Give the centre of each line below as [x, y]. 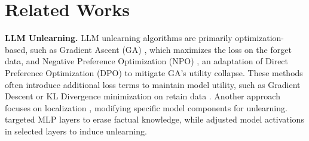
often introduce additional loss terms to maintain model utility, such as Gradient [153, 84]
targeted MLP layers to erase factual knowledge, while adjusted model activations [154, 119]
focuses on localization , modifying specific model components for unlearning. [146, 107]
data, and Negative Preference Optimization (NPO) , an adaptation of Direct [147, 61]
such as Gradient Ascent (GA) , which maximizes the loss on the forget [161, 49]
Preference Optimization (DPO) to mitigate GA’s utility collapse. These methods [154, 72]
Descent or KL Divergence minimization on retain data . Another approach [143, 96]
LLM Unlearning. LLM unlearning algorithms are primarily [119, 38]
